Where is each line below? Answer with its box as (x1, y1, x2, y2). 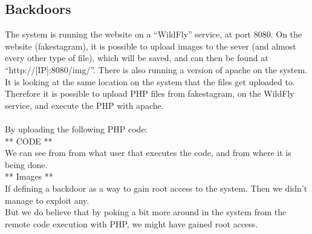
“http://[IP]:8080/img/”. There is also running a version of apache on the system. (5, 63, 308, 76)
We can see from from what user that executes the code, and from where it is (5, 146, 291, 159)
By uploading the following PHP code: (5, 122, 148, 135)
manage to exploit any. (5, 193, 89, 206)
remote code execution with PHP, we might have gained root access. (5, 217, 258, 230)
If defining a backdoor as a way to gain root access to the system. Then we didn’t (5, 181, 308, 194)
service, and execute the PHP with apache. (5, 99, 164, 111)
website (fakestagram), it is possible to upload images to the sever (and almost (5, 39, 296, 52)
